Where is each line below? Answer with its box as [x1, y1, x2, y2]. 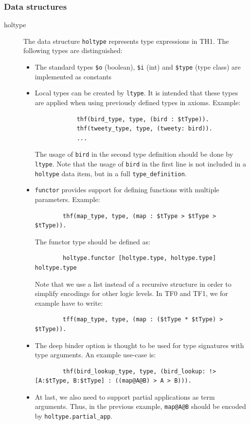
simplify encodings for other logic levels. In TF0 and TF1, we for [35, 288, 228, 298]
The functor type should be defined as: [35, 236, 150, 246]
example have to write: [35, 297, 103, 308]
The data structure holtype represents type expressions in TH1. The [23, 36, 229, 46]
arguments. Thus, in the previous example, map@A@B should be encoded [35, 401, 246, 411]
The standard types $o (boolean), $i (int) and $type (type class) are [35, 62, 241, 72]
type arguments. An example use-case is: [35, 350, 156, 360]
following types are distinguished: [23, 45, 123, 55]
